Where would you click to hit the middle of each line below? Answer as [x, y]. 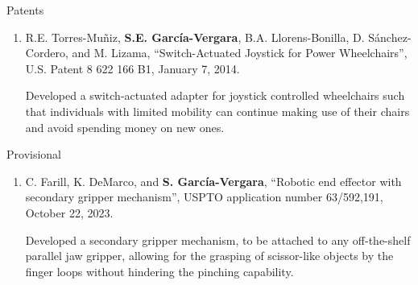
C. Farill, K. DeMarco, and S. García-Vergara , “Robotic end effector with [213, 181]
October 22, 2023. [69, 212]
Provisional [34, 154]
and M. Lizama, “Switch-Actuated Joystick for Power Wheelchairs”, [240, 53]
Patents [25, 10]
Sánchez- [390, 37]
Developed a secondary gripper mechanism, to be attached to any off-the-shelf [218, 240]
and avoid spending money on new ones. [125, 127]
